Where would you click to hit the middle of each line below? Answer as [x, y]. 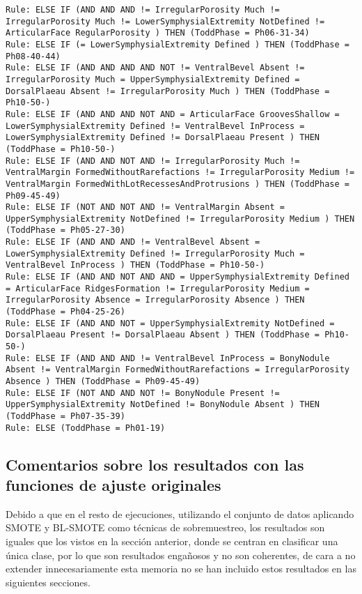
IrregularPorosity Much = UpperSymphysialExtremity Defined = [153, 79]
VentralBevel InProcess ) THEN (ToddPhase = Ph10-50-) [135, 265]
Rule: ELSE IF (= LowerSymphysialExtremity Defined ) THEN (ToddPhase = [178, 44]
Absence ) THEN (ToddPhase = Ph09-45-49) [103, 381]
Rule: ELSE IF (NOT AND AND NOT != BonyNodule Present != [143, 393]
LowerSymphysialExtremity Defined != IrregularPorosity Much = [155, 253]
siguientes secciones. [48, 582]
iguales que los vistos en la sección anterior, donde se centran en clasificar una [172, 541]
